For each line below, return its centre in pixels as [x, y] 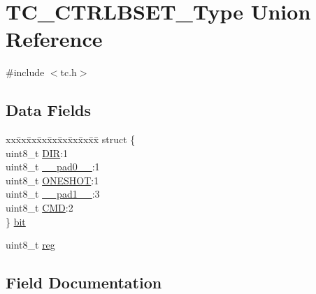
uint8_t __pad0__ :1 [53, 167]
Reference [54, 39]
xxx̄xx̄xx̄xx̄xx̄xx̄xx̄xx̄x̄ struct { [71, 139]
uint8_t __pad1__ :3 [53, 194]
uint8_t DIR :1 [37, 153]
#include [25, 72]
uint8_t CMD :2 [39, 208]
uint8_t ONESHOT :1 [52, 180]
